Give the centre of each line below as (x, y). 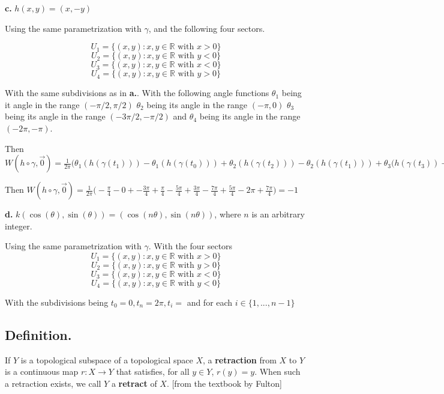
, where (228, 214)
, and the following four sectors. (207, 28)
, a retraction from (239, 359)
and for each (210, 302)
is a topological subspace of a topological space (107, 359)
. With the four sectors (190, 246)
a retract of (134, 383)
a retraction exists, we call (53, 383)
